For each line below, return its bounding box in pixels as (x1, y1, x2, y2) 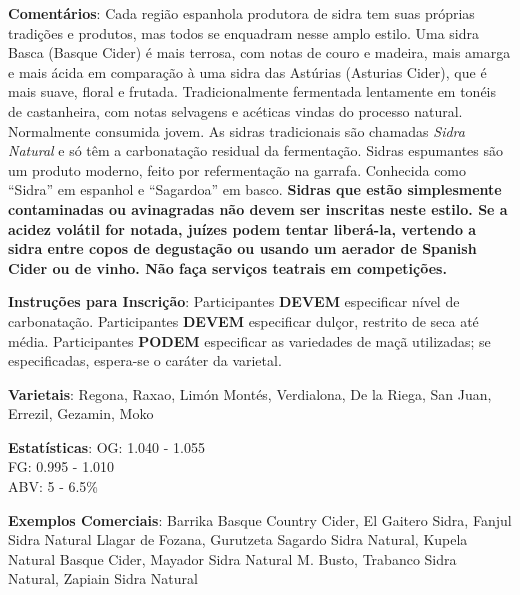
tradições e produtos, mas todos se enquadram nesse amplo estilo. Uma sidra (8, 22, 479, 43)
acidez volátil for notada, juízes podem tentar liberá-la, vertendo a (8, 218, 477, 239)
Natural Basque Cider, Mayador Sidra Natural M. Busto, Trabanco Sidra (8, 548, 457, 569)
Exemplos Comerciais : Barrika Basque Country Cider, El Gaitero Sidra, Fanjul (8, 509, 512, 530)
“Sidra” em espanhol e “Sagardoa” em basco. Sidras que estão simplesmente (8, 179, 502, 200)
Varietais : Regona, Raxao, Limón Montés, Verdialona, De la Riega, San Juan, (8, 383, 492, 404)
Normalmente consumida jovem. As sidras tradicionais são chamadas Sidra (8, 120, 465, 141)
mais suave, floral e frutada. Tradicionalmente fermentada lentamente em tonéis (8, 81, 497, 102)
